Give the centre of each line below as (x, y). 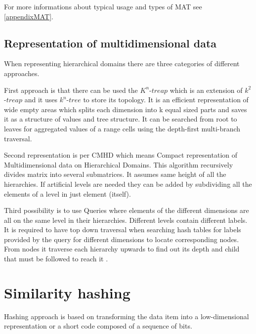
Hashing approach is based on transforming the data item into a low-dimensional (127, 316)
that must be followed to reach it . (56, 259)
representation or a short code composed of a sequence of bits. (98, 326)
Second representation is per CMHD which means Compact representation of (121, 155)
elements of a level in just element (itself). (67, 193)
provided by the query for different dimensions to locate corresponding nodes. (122, 239)
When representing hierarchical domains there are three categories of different (122, 63)
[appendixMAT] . (29, 16)
